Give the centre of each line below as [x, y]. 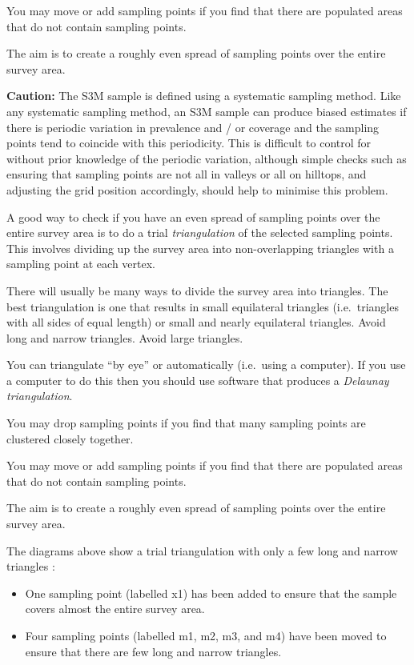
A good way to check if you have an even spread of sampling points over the [193, 216]
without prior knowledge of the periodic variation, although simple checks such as [207, 158]
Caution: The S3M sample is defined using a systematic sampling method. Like [204, 96]
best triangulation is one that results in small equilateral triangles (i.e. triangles [203, 306]
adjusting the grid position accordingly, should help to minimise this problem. [197, 189]
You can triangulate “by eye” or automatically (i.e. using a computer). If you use [206, 365]
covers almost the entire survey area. [115, 609]
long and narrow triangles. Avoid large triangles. [125, 337]
